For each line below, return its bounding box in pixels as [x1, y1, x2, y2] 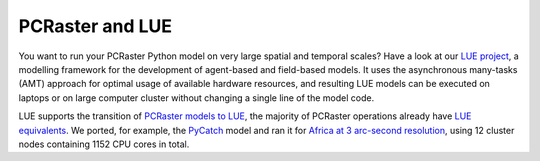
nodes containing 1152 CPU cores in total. [18, 138, 190, 150]
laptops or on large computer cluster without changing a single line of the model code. [18, 91, 375, 104]
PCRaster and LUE [18, 15, 173, 37]
